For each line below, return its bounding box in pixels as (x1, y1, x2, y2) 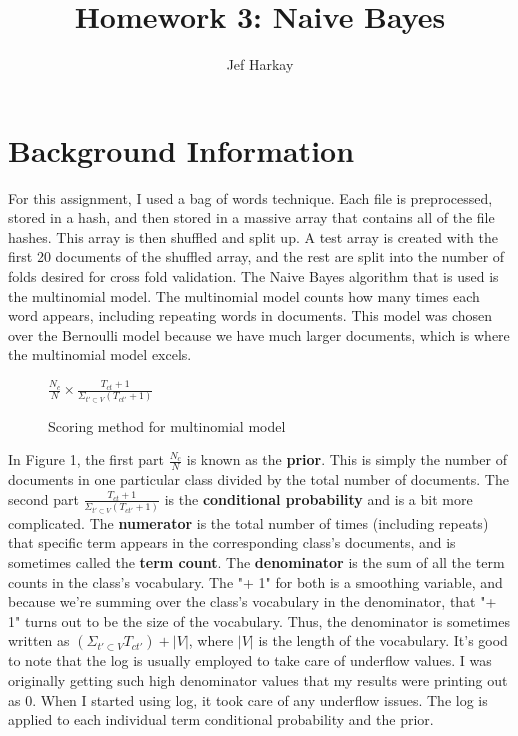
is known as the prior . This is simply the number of (186, 449, 507, 470)
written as (8, 630, 70, 651)
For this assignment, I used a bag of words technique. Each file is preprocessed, (8, 187, 493, 208)
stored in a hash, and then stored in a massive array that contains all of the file (8, 207, 495, 228)
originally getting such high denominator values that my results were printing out (8, 669, 508, 690)
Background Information (8, 129, 355, 170)
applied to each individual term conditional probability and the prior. (8, 709, 434, 730)
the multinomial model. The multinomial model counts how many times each (8, 285, 480, 306)
